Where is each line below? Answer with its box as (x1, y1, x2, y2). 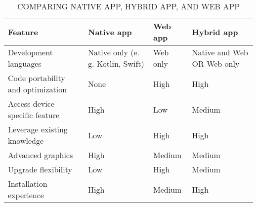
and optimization (8, 83, 67, 95)
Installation (8, 178, 47, 189)
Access (8, 98, 31, 109)
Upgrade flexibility (8, 164, 72, 175)
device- (33, 98, 57, 109)
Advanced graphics (8, 149, 73, 161)
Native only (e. (87, 46, 139, 58)
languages (8, 58, 42, 69)
